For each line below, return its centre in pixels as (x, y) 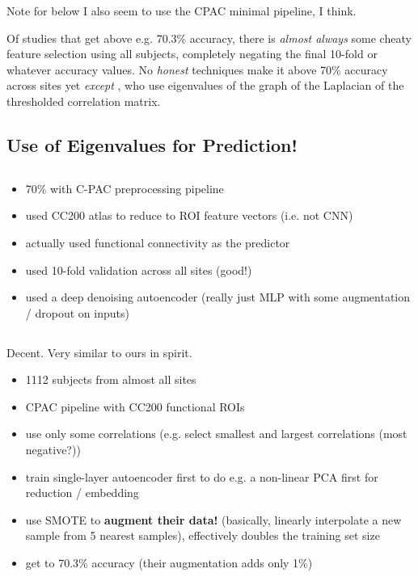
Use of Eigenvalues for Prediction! (152, 144)
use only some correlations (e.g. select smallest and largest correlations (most (216, 434)
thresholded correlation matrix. (84, 101)
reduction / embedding (82, 493)
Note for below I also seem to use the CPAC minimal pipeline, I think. (182, 11)
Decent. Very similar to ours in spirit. (99, 352)
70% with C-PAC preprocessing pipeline (125, 188)
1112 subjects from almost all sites (111, 379)
